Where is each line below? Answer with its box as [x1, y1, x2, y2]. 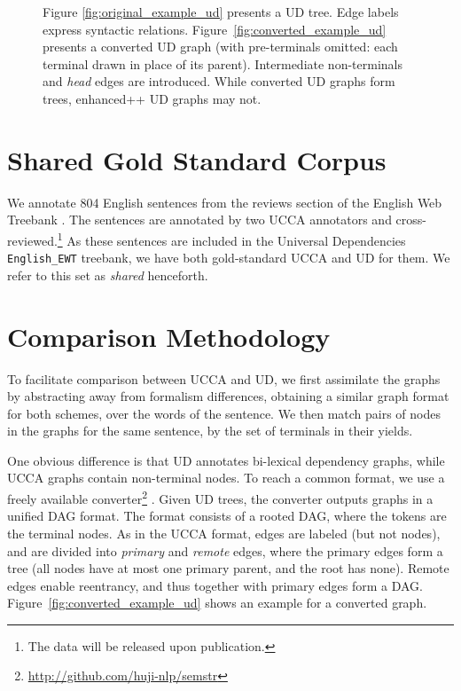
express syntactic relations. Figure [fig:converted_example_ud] [43, 20, 387, 38]
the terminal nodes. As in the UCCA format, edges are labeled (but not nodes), [7, 523, 441, 542]
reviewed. [7, 231, 58, 249]
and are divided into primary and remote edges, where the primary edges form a [7, 541, 443, 560]
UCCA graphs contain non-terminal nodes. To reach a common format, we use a [7, 468, 445, 487]
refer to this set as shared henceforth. [7, 265, 208, 284]
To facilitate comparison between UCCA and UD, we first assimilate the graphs [7, 369, 441, 388]
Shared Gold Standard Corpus [7, 141, 387, 177]
